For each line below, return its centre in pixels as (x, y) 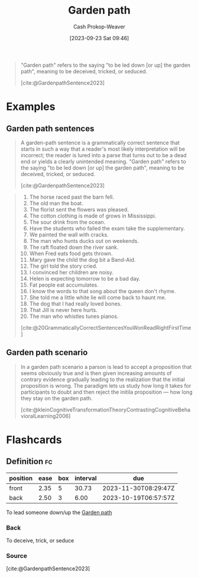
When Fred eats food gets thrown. (71, 253)
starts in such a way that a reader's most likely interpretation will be (103, 149)
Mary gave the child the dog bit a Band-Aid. (82, 259)
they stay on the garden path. (56, 398)
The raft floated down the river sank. (74, 247)
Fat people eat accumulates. (64, 285)
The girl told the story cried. (63, 266)
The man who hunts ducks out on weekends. (84, 241)
